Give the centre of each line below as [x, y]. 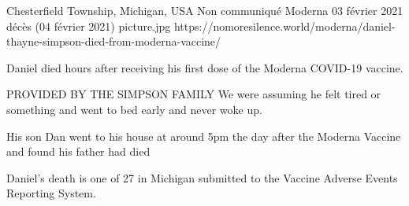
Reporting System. [51, 193]
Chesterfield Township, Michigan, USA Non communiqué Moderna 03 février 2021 [205, 10]
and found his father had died [78, 151]
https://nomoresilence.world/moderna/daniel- [284, 26]
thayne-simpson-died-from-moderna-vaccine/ [114, 41]
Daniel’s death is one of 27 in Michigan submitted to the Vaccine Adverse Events [202, 177]
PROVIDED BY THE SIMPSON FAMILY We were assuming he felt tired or [194, 94]
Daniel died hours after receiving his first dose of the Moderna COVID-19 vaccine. [205, 67]
